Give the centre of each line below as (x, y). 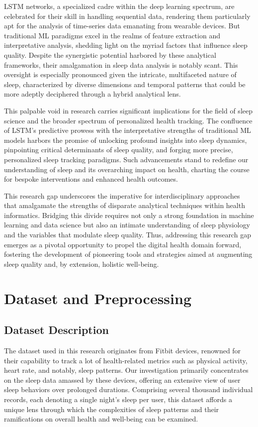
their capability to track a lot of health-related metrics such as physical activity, (126, 360)
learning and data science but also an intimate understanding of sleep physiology (127, 225)
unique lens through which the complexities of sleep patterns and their (112, 409)
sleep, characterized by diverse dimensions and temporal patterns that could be (125, 84)
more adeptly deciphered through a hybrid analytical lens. (92, 94)
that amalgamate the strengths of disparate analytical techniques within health (125, 205)
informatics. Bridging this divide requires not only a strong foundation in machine (129, 215)
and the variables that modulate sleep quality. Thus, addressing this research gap (128, 235)
